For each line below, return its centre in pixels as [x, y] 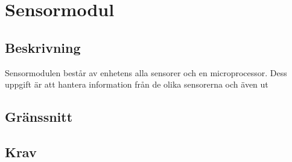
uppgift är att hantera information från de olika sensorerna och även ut [137, 84]
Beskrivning [43, 47]
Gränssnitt [39, 117]
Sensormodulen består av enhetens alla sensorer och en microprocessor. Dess [146, 72]
